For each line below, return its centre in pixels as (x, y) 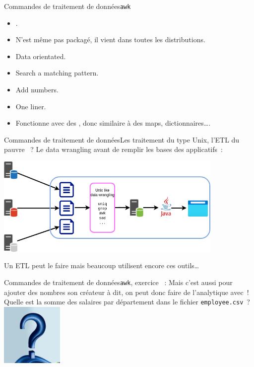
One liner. (31, 106)
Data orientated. (41, 56)
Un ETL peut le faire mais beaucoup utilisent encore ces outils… (102, 265)
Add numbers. (37, 90)
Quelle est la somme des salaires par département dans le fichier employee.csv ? (127, 302)
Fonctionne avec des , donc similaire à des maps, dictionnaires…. (113, 123)
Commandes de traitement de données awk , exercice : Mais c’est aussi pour (118, 282)
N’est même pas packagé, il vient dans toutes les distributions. (110, 39)
